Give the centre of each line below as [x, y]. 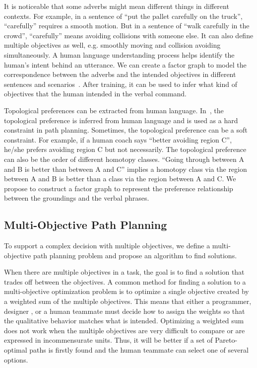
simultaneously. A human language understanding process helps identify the [119, 54]
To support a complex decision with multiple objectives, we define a [107, 246]
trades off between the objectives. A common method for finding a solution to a [125, 281]
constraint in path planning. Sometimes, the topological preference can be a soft [126, 130]
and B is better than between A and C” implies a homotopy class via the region [126, 169]
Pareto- [226, 340]
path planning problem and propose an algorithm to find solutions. [135, 255]
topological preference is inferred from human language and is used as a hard [121, 120]
